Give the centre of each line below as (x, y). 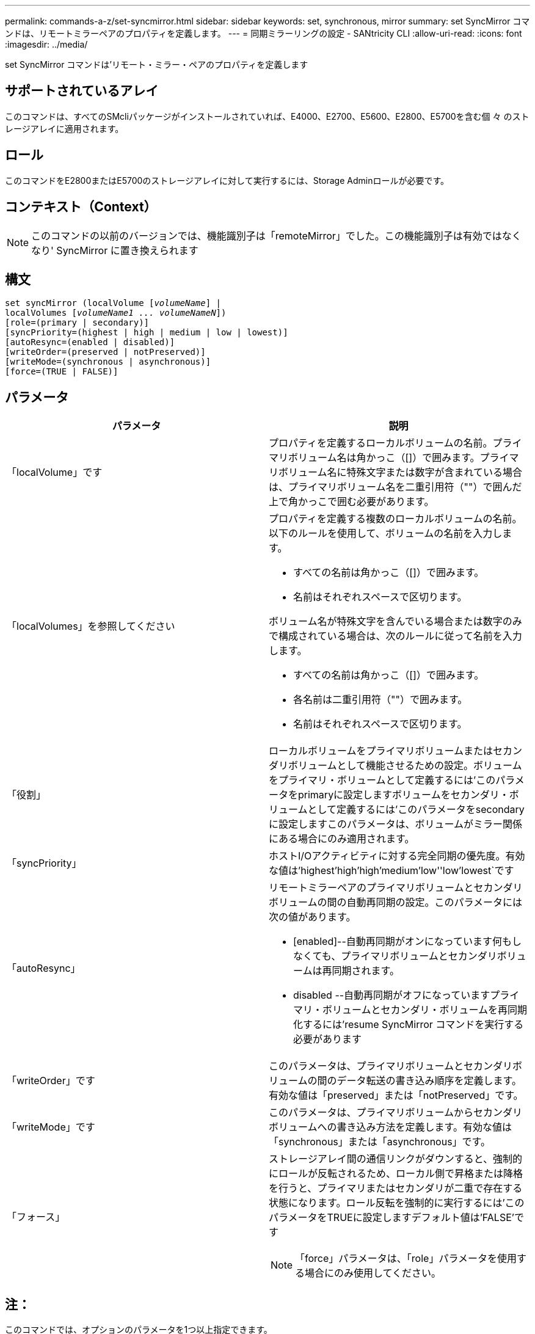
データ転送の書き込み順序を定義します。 (429, 1081)
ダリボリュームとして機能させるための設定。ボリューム (395, 766)
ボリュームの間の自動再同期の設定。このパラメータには (396, 902)
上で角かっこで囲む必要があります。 (351, 502)
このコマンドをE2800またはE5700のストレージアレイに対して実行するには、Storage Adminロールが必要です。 (227, 180)
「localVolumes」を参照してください (91, 626)
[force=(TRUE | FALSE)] (62, 372)
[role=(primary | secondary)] (77, 323)
